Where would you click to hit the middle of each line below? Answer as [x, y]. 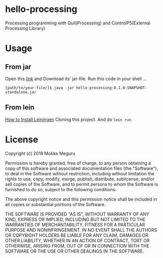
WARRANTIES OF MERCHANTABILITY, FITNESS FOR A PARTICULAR [75, 225]
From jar [18, 66]
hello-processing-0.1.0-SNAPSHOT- [112, 88]
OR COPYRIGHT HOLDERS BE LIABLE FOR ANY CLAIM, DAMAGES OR [77, 235]
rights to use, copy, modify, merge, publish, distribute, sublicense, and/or [80, 179]
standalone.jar [21, 92]
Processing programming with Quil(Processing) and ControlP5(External [78, 23]
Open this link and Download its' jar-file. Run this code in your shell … [76, 79]
